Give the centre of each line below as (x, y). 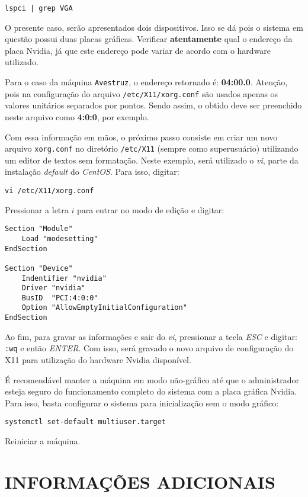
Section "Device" (39, 268)
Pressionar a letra (37, 209)
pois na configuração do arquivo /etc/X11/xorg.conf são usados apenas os (142, 93)
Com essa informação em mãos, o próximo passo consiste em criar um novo (141, 137)
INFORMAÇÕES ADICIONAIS (140, 481)
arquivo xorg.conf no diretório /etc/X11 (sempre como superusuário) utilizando (152, 148)
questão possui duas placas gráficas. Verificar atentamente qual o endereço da (149, 39)
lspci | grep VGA (39, 8)
